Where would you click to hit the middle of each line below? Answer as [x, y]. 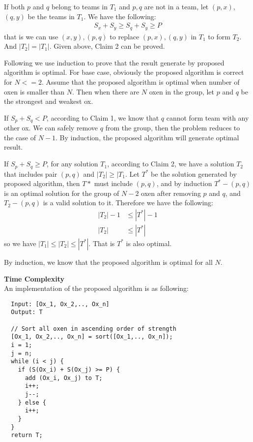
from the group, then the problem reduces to [173, 128]
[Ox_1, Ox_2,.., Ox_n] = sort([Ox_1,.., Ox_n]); [92, 337]
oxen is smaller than [34, 91]
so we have [20, 243]
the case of [20, 137]
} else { [32, 402]
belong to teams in [79, 6]
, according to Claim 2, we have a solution [171, 164]
